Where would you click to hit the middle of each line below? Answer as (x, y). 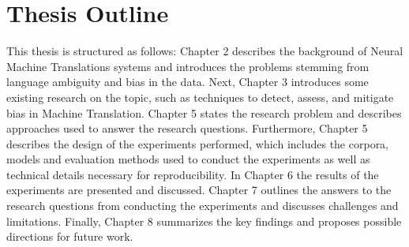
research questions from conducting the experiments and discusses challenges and (203, 206)
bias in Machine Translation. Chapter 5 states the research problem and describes (204, 112)
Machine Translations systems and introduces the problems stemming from (188, 66)
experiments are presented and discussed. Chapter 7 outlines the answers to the (199, 190)
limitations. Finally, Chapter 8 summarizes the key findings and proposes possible (204, 221)
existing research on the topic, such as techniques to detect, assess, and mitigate (200, 97)
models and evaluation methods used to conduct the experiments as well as (188, 159)
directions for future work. (70, 236)
